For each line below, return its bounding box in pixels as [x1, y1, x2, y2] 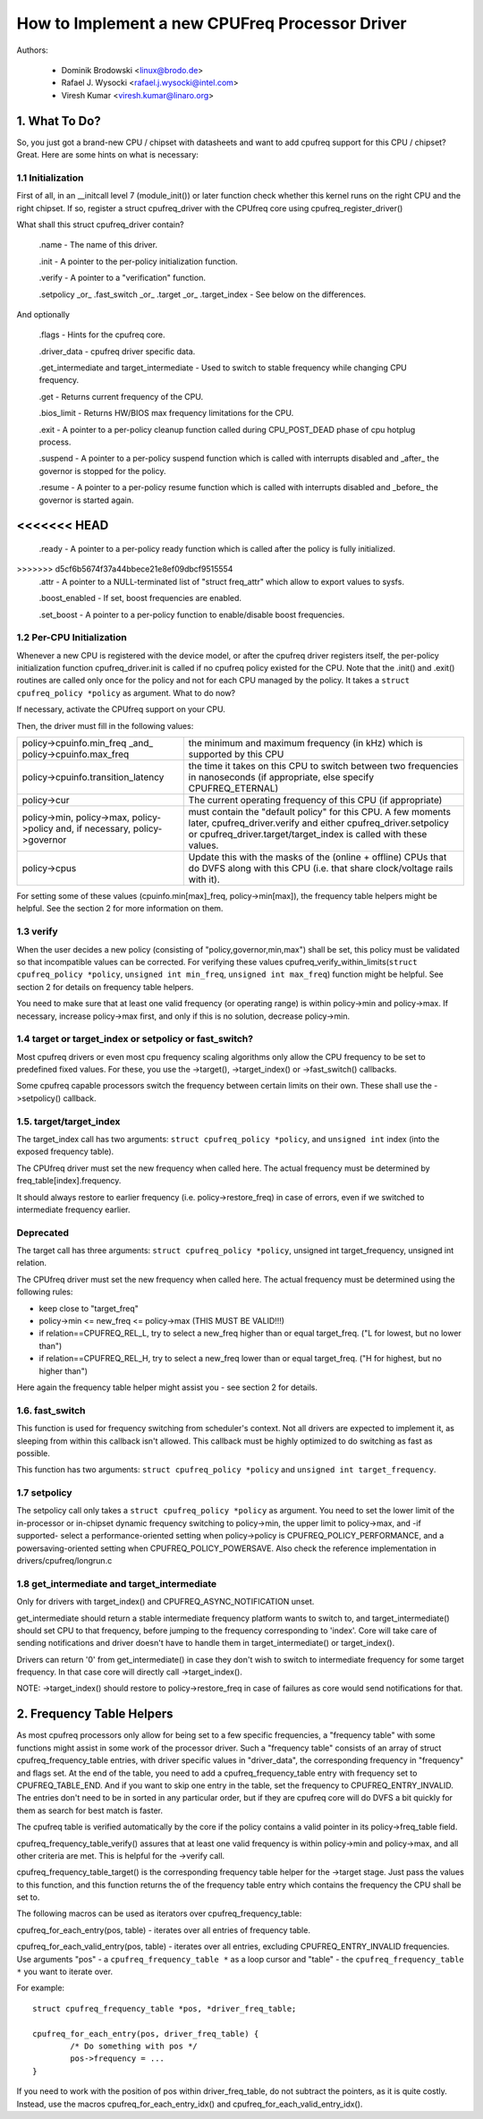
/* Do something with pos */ [70, 2040, 199, 2051]
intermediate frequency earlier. [16, 1204, 131, 1215]
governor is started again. [38, 495, 134, 505]
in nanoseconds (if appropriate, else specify [188, 771, 375, 784]
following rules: [16, 1286, 73, 1297]
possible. [16, 1447, 51, 1458]
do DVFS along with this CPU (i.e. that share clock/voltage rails [188, 862, 453, 875]
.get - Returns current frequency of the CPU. [38, 391, 204, 402]
